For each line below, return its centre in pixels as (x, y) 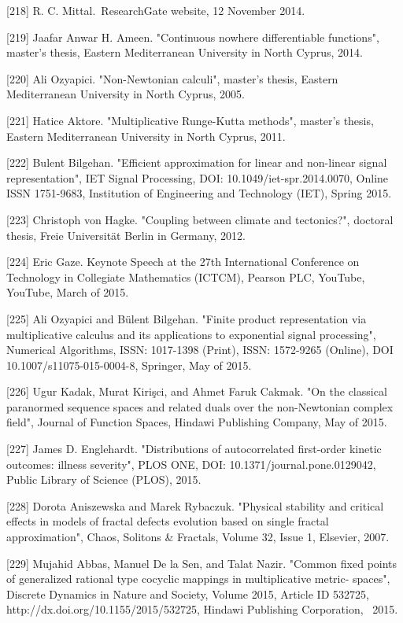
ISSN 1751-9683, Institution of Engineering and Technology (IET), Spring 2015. (199, 193)
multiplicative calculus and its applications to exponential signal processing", (191, 334)
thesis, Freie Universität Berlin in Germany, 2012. (126, 235)
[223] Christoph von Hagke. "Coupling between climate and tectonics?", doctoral (200, 219)
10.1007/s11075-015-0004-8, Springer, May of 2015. (129, 365)
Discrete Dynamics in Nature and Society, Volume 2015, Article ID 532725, (188, 594)
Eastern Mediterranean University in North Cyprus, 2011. (146, 136)
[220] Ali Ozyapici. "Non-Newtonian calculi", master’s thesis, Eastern (172, 78)
